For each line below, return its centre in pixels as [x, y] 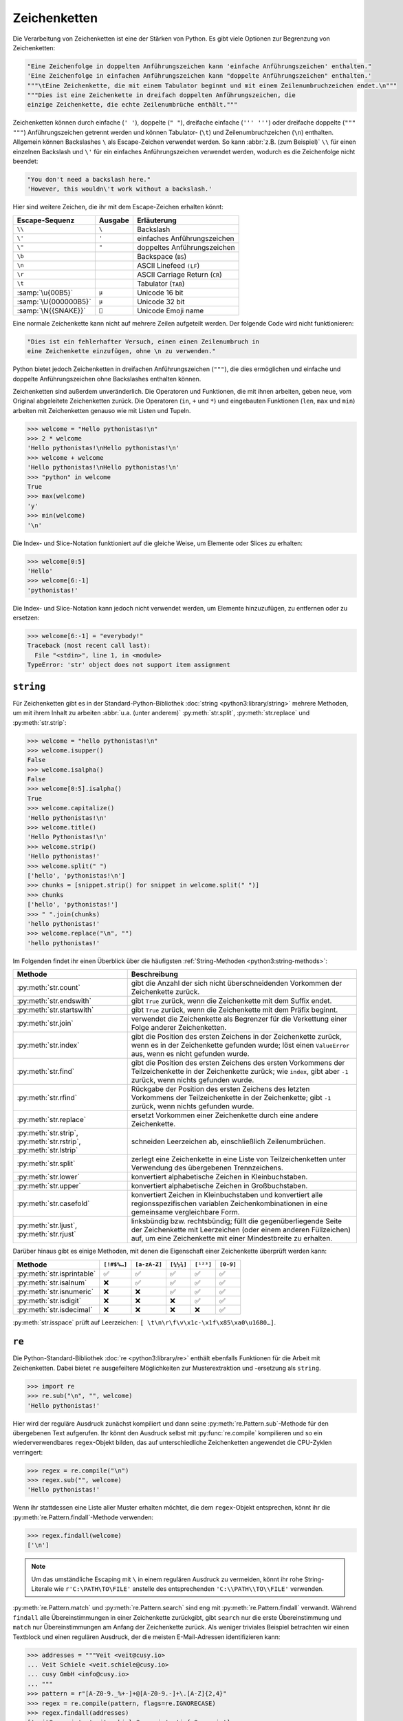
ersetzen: [26, 618]
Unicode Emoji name [170, 310]
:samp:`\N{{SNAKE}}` [51, 310]
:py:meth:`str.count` [48, 988]
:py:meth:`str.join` [45, 1024]
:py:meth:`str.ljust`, [47, 1225]
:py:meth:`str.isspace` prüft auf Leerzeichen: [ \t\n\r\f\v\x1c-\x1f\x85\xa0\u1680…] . [144, 1322]
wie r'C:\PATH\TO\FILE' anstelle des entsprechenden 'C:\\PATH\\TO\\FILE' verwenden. [189, 1589]
